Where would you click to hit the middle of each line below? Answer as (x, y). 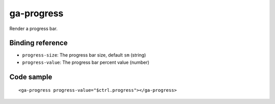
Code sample (31, 77)
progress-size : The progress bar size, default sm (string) (84, 55)
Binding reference (39, 43)
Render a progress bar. (34, 29)
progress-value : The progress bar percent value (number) (86, 62)
